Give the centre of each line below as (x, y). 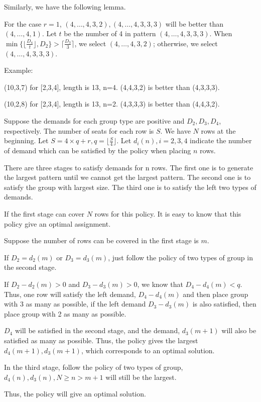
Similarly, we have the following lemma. (65, 7)
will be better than (194, 23)
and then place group (216, 294)
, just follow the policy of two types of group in (180, 257)
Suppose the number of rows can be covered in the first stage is (101, 240)
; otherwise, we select (185, 43)
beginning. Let (26, 140)
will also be (239, 330)
